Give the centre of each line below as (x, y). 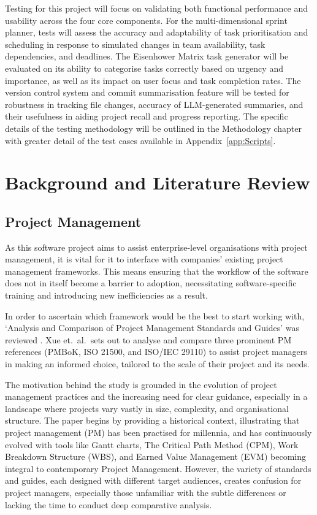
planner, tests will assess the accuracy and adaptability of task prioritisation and (157, 32)
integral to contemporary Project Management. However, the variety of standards (158, 468)
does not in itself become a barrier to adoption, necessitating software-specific (151, 283)
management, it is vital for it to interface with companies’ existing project (144, 259)
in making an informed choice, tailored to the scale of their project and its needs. (157, 364)
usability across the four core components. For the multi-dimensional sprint (146, 20)
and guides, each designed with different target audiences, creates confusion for (153, 480)
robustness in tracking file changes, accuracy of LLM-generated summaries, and (154, 104)
